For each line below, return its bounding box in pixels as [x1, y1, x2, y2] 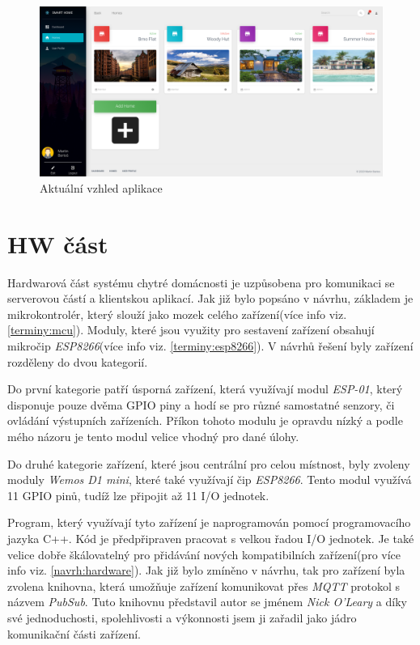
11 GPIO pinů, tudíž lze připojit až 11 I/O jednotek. [7, 486, 269, 503]
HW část [7, 227, 108, 260]
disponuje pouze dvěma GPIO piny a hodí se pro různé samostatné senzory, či [7, 396, 395, 413]
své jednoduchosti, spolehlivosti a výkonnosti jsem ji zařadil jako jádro [7, 609, 357, 626]
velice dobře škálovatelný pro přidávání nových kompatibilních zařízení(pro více [7, 545, 401, 562]
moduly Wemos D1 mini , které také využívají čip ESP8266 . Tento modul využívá [7, 471, 412, 488]
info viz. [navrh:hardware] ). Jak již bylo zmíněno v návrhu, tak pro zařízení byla [7, 562, 405, 579]
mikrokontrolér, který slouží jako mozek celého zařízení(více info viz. [7, 305, 347, 322]
